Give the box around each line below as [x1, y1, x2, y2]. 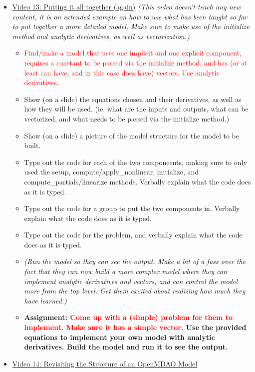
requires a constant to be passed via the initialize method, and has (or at [24, 57, 248, 67]
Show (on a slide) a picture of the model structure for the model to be [24, 130, 240, 140]
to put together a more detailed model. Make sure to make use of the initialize [12, 21, 250, 31]
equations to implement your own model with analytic [24, 331, 215, 342]
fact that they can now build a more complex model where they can [24, 266, 227, 276]
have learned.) [24, 295, 67, 305]
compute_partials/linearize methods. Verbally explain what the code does [24, 176, 251, 186]
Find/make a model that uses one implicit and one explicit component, [24, 47, 242, 58]
